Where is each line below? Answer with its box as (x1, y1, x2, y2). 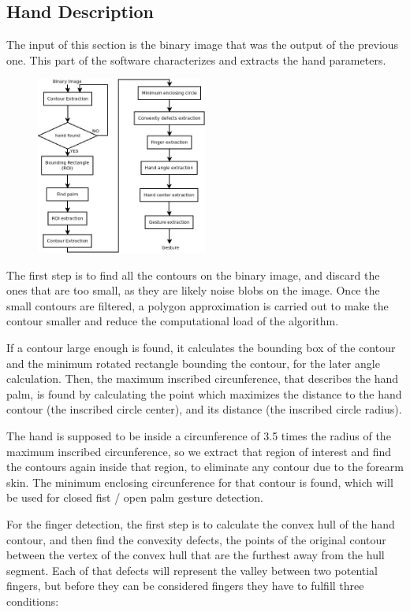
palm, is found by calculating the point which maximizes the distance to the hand (6, 385, 402, 402)
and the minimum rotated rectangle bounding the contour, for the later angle (6, 354, 380, 371)
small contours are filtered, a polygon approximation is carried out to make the (6, 297, 389, 313)
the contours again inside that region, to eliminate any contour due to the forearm (6, 458, 404, 475)
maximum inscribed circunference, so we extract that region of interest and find (6, 443, 392, 459)
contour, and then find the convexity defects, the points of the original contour (6, 531, 386, 547)
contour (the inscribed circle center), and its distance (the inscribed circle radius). (6, 401, 402, 417)
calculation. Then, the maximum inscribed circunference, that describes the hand (6, 370, 399, 387)
